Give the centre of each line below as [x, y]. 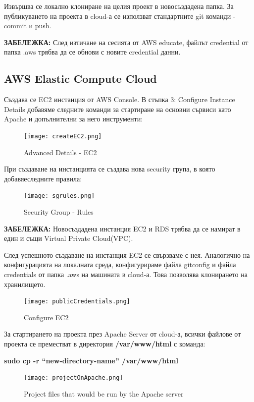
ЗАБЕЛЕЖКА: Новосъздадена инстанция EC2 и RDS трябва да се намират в [122, 228]
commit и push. [28, 26]
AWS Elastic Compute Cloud [80, 79]
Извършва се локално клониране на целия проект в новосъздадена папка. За [119, 6]
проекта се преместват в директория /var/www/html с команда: [105, 344]
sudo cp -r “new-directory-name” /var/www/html [91, 360]
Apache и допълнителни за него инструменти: [74, 119]
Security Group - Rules [59, 212]
